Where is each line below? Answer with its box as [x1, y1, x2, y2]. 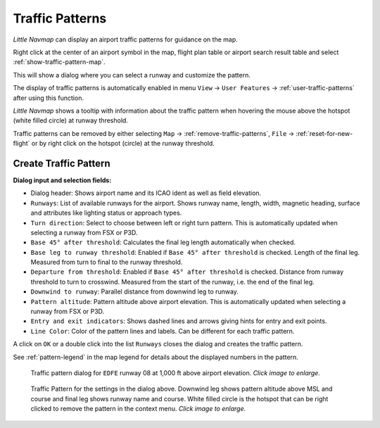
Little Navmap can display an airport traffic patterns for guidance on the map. [13, 35, 239, 44]
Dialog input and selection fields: [13, 176, 112, 184]
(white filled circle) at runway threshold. [13, 116, 128, 125]
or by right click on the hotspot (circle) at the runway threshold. [31, 139, 215, 148]
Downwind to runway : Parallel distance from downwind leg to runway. [30, 287, 239, 296]
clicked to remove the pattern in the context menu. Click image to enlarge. [30, 405, 246, 413]
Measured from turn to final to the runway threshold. [30, 258, 183, 267]
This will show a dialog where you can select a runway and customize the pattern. [13, 70, 251, 79]
